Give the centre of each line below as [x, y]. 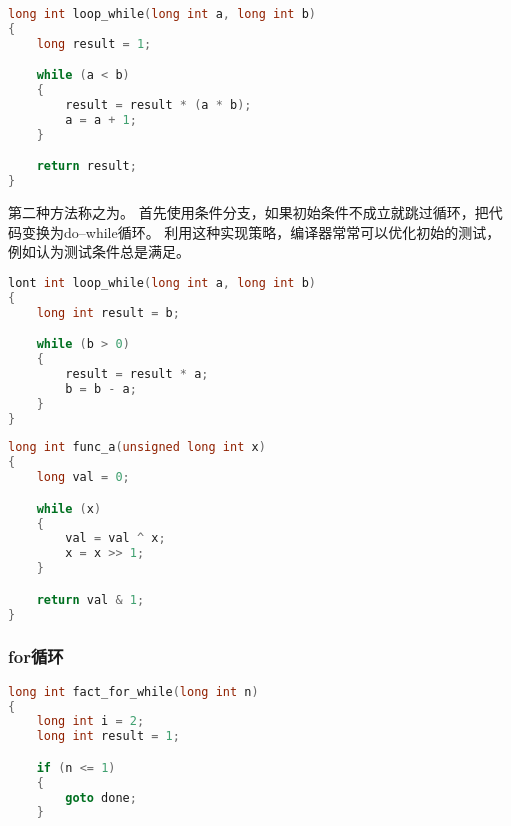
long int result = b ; [108, 312]
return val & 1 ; [90, 599]
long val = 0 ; [83, 477]
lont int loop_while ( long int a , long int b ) [162, 282]
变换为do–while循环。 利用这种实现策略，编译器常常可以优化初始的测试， [261, 231]
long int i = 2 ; [90, 721]
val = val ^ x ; [115, 538]
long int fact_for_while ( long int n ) [133, 691]
